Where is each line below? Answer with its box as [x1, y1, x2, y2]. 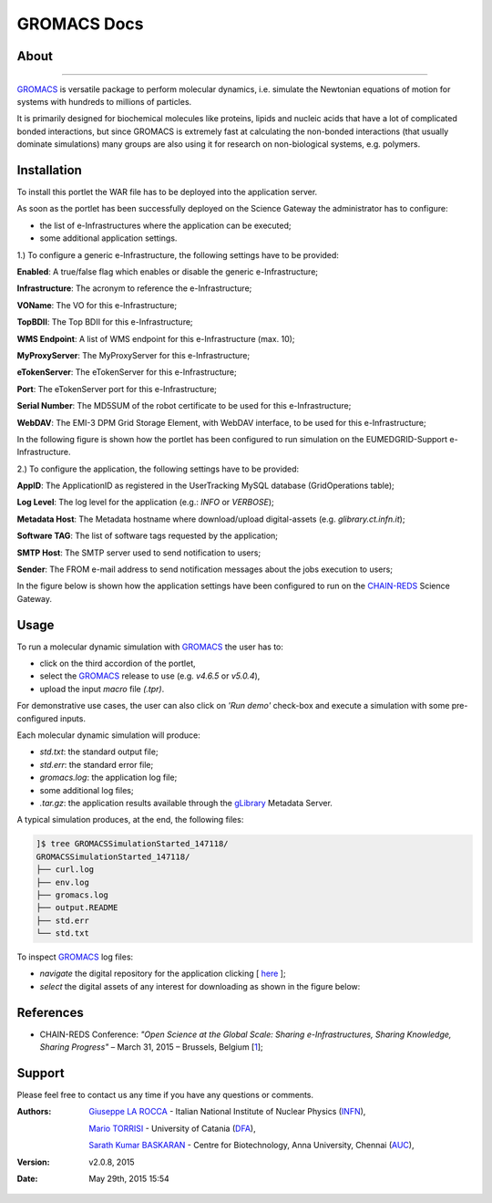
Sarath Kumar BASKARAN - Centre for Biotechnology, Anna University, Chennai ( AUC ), [88, 1140, 415, 1151]
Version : [16, 1156, 50, 1167]
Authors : [16, 1106, 52, 1117]
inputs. [59, 712, 87, 724]
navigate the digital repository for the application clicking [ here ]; [39, 968, 286, 980]
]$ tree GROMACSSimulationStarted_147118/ [36, 839, 229, 849]
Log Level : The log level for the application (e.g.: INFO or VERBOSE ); [16, 497, 274, 508]
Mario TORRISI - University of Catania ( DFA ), [88, 1123, 256, 1134]
